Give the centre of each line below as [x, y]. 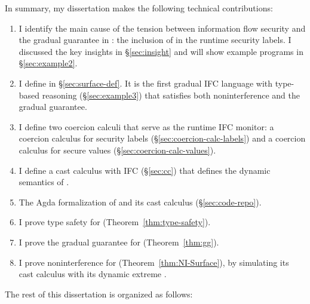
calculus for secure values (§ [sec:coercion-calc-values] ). [117, 150]
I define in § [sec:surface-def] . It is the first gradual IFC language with [146, 83]
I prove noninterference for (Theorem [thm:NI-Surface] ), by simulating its [154, 262]
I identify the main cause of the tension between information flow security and [162, 28]
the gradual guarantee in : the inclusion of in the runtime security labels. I [155, 40]
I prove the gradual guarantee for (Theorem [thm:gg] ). [119, 242]
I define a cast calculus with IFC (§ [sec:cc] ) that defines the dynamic [145, 170]
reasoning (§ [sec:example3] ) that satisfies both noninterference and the [171, 95]
